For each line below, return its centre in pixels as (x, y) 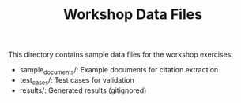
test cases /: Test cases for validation (77, 81)
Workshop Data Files (133, 15)
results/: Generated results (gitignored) (83, 90)
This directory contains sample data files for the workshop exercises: (120, 55)
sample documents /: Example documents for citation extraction (119, 71)
